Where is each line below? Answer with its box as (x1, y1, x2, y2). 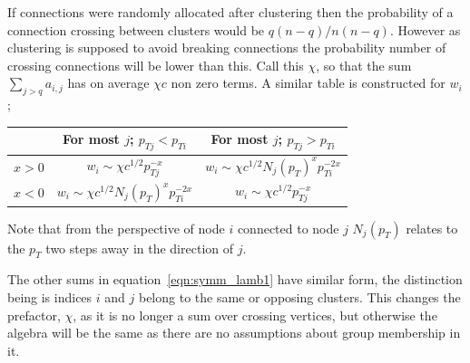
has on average (67, 73, 150, 92)
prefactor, (7, 305, 61, 324)
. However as (389, 20, 461, 39)
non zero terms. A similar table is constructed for (171, 73, 446, 92)
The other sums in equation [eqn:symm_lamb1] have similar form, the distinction (7, 270, 463, 289)
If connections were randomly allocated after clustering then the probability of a (7, 3, 454, 21)
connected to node (237, 218, 339, 237)
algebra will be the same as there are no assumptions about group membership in (7, 323, 461, 342)
